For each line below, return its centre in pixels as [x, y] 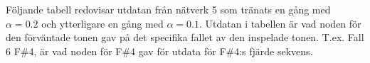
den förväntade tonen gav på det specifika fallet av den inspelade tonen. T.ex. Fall [185, 37]
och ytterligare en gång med [102, 23]
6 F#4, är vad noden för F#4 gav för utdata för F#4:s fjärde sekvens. [159, 51]
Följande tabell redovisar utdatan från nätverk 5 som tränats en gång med [168, 9]
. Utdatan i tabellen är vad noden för [280, 23]
